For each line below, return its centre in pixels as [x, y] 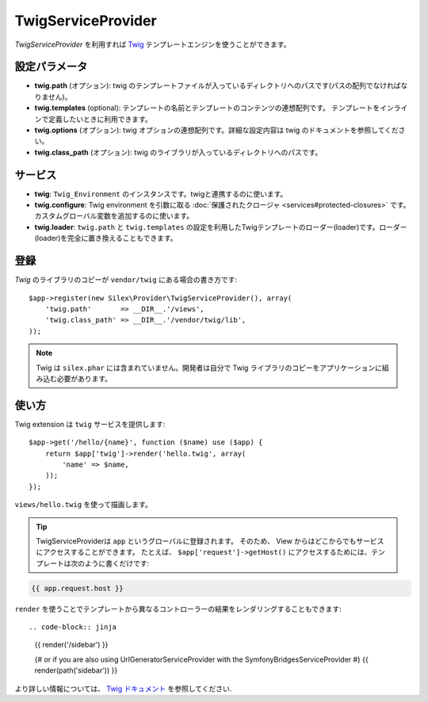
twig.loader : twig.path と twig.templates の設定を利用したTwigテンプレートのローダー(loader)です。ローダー [221, 227]
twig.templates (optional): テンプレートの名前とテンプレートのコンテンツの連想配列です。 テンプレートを [207, 108]
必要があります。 [84, 378]
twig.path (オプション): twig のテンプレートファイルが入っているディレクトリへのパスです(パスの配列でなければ [218, 86]
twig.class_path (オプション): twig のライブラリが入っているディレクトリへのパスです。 [178, 152]
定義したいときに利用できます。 [100, 119]
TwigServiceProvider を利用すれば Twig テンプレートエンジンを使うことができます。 [153, 44]
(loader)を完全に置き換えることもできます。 [106, 238]
